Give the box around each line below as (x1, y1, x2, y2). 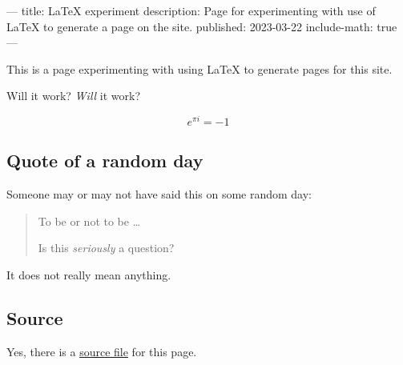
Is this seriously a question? (38, 239, 175, 256)
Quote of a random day (6, 148, 204, 173)
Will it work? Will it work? (6, 87, 141, 104)
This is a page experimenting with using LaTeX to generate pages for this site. (6, 60, 393, 77)
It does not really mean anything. (6, 267, 171, 283)
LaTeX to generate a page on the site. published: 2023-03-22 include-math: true (6, 18, 397, 34)
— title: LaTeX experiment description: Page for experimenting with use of (6, 2, 376, 18)
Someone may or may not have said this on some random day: (6, 186, 312, 203)
